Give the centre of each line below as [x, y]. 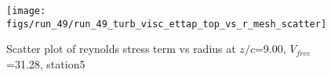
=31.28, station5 [46, 63]
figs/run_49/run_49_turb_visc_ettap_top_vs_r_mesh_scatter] [167, 24]
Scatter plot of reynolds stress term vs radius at [121, 49]
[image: [26, 11]
